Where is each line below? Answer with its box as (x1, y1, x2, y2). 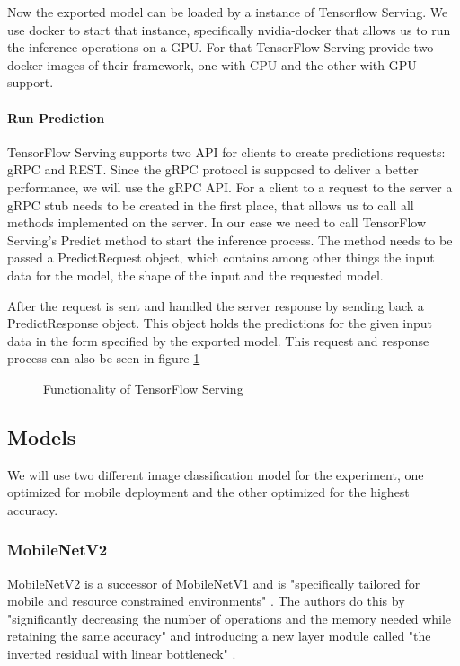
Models (7, 422, 76, 450)
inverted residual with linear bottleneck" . (7, 644, 236, 663)
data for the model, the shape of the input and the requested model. (7, 265, 384, 284)
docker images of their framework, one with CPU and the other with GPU (7, 55, 417, 74)
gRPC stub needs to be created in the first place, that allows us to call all (7, 195, 414, 214)
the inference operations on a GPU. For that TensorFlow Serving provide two (7, 38, 434, 57)
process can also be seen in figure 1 (7, 349, 200, 368)
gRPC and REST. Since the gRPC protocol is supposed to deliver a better (7, 160, 419, 179)
